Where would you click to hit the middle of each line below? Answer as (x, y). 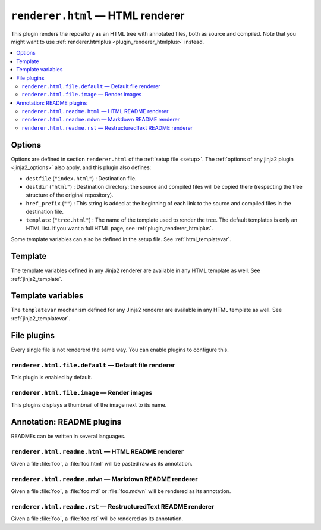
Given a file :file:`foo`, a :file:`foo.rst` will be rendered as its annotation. (97, 519)
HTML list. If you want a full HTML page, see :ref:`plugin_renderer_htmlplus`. (119, 228)
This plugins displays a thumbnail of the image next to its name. (89, 405)
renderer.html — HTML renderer (98, 15)
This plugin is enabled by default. (52, 377)
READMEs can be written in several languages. (68, 436)
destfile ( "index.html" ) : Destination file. (81, 178)
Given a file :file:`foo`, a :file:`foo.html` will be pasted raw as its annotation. (102, 464)
